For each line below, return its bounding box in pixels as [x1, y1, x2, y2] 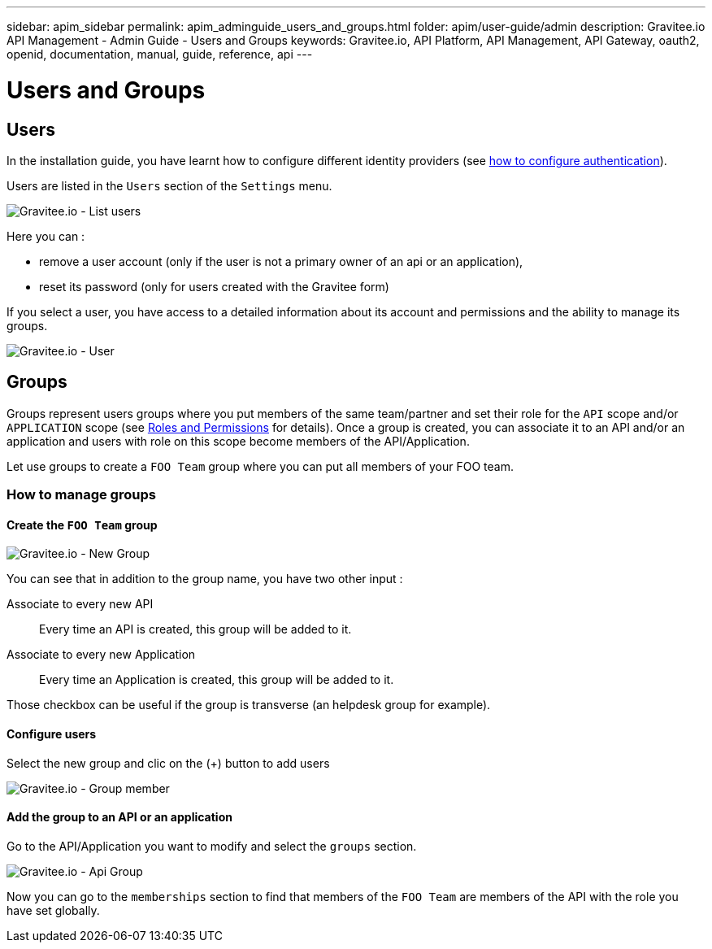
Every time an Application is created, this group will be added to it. [39, 673, 394, 687]
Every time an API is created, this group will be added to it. [39, 622, 352, 637]
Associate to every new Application [7, 647, 196, 662]
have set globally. [7, 903, 100, 917]
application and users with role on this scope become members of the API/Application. [7, 433, 470, 448]
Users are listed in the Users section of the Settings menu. [7, 178, 332, 193]
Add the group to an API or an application [7, 810, 232, 825]
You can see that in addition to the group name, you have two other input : [7, 572, 403, 586]
